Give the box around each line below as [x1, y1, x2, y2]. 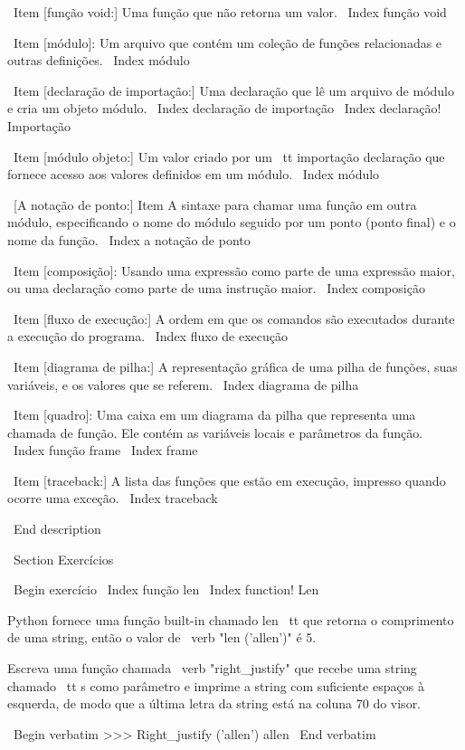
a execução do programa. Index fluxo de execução [7, 327, 289, 346]
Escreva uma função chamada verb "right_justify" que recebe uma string [7, 659, 417, 678]
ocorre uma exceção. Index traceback [7, 489, 218, 508]
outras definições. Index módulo [7, 51, 190, 70]
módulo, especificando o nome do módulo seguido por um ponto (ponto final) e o [7, 213, 456, 232]
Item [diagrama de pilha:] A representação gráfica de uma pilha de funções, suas [13, 356, 458, 375]
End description [13, 519, 101, 538]
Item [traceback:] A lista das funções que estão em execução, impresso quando [13, 470, 446, 489]
